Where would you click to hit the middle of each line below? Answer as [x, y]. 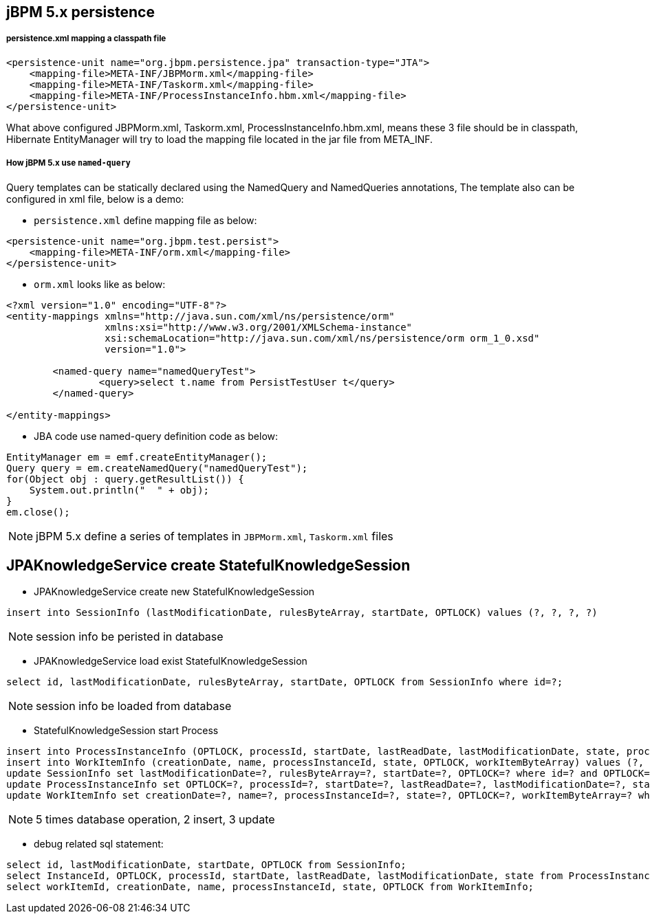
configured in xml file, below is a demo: [95, 199]
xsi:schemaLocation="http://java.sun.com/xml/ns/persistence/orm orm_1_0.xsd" [322, 338]
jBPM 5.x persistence [80, 12]
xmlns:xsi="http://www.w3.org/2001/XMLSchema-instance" [259, 327]
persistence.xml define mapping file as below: [145, 220]
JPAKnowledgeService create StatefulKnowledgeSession [208, 565]
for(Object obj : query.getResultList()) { [125, 479]
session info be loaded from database [134, 706]
